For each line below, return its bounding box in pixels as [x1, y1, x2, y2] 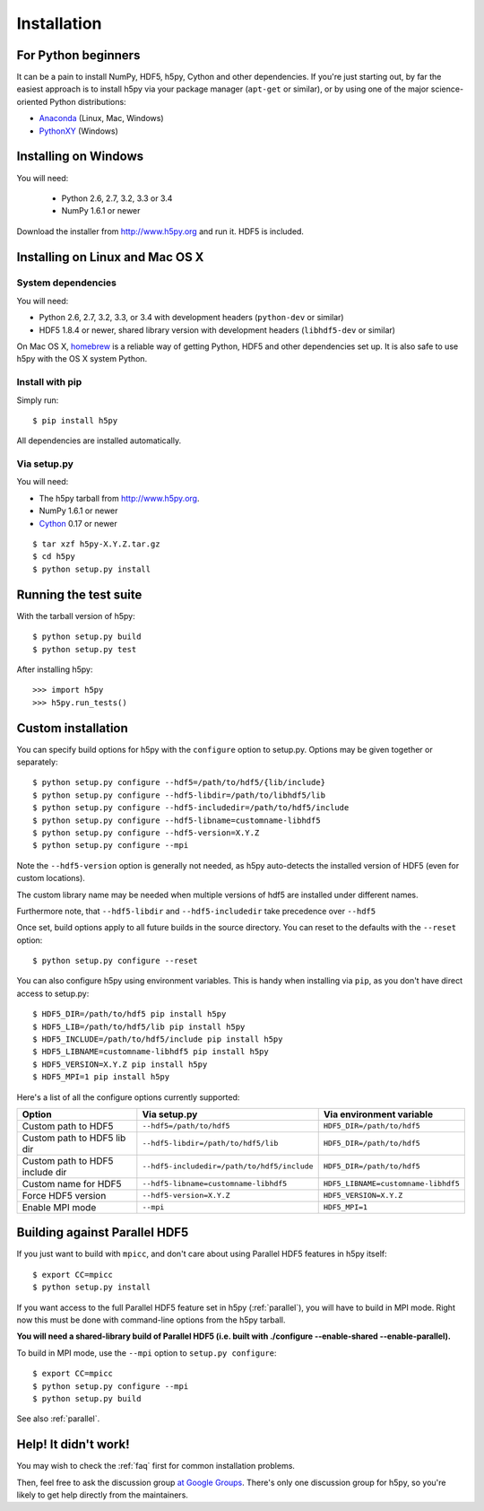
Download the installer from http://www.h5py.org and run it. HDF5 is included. [16, 225, 305, 237]
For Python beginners [16, 48, 141, 63]
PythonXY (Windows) [39, 126, 118, 136]
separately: [16, 756, 58, 767]
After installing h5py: [16, 664, 93, 675]
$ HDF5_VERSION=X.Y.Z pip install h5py [32, 1059, 208, 1070]
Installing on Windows [16, 149, 144, 164]
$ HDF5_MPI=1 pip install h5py [32, 1072, 170, 1082]
